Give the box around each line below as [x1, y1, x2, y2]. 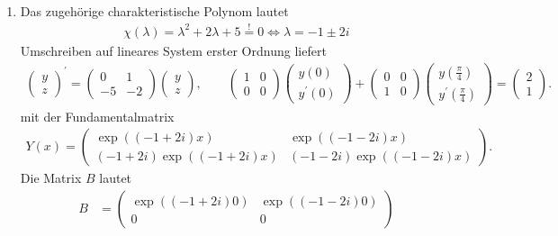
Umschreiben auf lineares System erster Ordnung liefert [20, 41, 327, 59]
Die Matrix [20, 168, 82, 187]
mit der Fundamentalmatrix [20, 106, 175, 125]
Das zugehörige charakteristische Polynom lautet [20, 2, 289, 20]
